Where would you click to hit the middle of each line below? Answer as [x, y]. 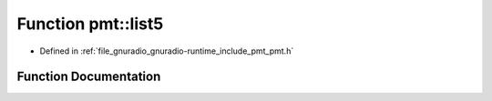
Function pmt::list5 [90, 24]
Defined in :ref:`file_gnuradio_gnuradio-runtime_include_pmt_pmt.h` [167, 51]
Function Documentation [89, 77]
